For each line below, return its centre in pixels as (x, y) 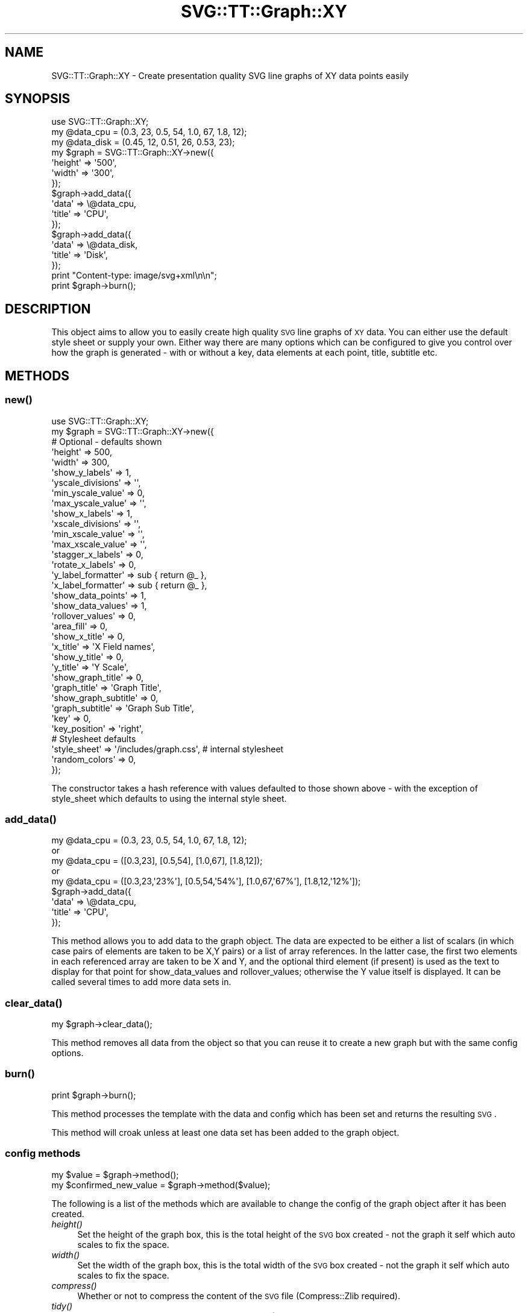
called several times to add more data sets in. (141, 982)
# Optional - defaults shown (107, 441)
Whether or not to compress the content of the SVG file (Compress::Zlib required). (239, 1296)
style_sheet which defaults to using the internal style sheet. (169, 798)
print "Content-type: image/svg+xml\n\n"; (134, 276)
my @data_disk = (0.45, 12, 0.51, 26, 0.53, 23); (143, 142)
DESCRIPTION (48, 309)
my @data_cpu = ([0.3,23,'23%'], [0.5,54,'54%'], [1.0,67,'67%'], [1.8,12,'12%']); (206, 881)
